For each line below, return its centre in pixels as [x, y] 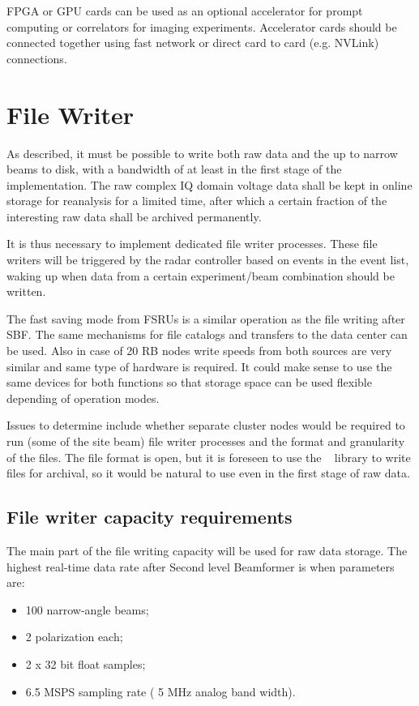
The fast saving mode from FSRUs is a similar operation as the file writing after [206, 318]
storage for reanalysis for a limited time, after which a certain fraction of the [197, 201]
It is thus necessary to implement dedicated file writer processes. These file [192, 244]
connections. [37, 58]
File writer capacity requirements [150, 517]
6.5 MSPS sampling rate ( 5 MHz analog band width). [160, 691]
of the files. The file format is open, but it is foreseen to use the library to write [209, 457]
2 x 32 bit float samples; [86, 663]
